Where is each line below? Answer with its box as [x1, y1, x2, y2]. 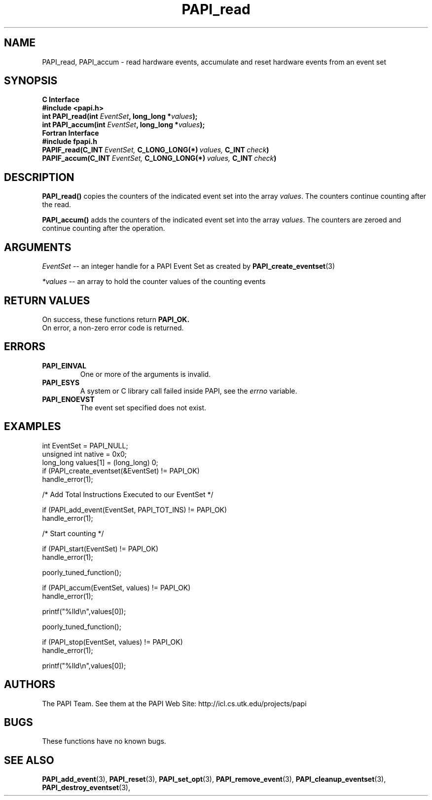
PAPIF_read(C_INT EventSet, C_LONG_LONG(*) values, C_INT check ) [42, 145, 269, 154]
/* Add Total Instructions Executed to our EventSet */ [42, 490, 214, 499]
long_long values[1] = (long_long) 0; [42, 458, 158, 467]
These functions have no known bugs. [42, 737, 166, 746]
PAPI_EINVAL [42, 361, 86, 370]
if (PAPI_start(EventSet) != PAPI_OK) [42, 544, 159, 553]
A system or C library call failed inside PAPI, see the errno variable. [80, 386, 297, 395]
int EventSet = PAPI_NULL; [42, 441, 128, 450]
